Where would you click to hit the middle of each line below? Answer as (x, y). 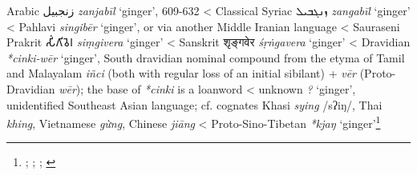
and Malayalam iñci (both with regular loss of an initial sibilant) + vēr (182, 73)
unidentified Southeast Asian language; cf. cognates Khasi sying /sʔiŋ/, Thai (194, 104)
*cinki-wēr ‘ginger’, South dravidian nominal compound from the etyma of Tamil (206, 57)
